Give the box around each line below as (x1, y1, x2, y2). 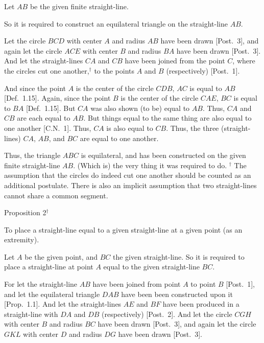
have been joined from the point (125, 55, 225, 66)
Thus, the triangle (4, 150, 61, 161)
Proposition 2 (4, 207, 46, 218)
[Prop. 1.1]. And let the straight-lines (4, 299, 122, 309)
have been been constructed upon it (121, 288, 233, 299)
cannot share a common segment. (4, 190, 108, 200)
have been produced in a (162, 299, 239, 309)
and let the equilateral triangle (4, 288, 100, 299)
